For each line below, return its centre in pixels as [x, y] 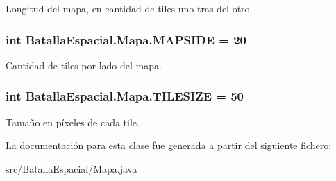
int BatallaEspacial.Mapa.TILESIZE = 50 [125, 96]
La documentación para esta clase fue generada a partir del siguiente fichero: [169, 145]
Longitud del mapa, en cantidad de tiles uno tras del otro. [129, 8]
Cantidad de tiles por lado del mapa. [84, 65]
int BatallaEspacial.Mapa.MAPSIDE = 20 [126, 39]
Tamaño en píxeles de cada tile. [73, 122]
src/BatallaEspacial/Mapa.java [72, 168]
